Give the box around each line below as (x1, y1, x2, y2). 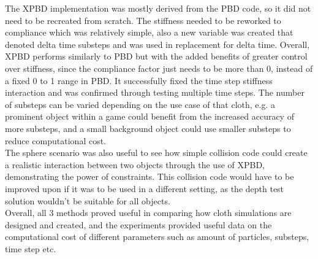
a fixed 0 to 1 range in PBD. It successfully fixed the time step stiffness (5, 74, 273, 87)
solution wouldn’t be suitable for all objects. (5, 194, 170, 207)
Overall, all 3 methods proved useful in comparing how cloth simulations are (5, 206, 292, 219)
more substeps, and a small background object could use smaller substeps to (5, 122, 291, 134)
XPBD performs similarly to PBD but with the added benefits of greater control (5, 50, 308, 63)
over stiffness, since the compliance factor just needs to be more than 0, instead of (5, 61, 313, 74)
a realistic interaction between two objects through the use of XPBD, (5, 158, 265, 171)
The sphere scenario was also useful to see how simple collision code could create (5, 146, 308, 159)
